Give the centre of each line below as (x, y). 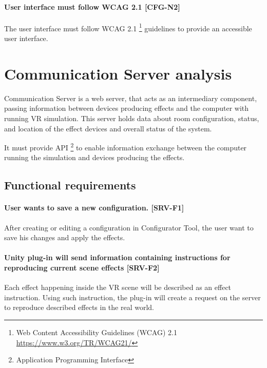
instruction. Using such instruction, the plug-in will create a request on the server (132, 297)
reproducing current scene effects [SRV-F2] (82, 267)
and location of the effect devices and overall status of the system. (108, 128)
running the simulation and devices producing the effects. (94, 157)
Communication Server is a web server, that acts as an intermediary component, (131, 98)
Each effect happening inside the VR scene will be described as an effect (118, 287)
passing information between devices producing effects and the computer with (127, 108)
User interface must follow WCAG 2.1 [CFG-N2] (92, 6)
